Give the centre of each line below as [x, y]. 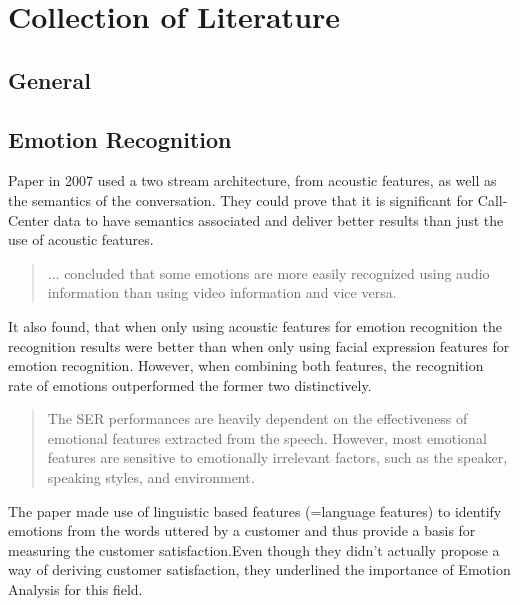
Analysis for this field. [75, 589]
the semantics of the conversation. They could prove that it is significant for [241, 199]
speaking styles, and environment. [151, 477]
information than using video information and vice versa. [222, 292]
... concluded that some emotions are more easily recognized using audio [268, 272]
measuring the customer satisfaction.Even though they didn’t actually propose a [254, 549]
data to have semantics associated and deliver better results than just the [278, 219]
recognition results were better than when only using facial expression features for [259, 345]
